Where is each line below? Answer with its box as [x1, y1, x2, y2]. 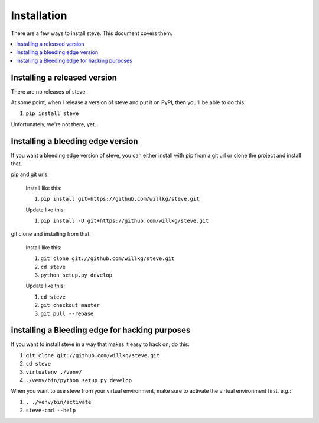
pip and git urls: [11, 171, 50, 178]
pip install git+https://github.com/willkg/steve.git [40, 196, 200, 203]
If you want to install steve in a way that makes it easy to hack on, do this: [11, 341, 190, 348]
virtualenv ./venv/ [25, 368, 82, 376]
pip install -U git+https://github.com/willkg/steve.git [40, 217, 209, 225]
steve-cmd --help [25, 407, 76, 414]
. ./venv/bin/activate [25, 399, 92, 405]
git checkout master [40, 302, 100, 309]
